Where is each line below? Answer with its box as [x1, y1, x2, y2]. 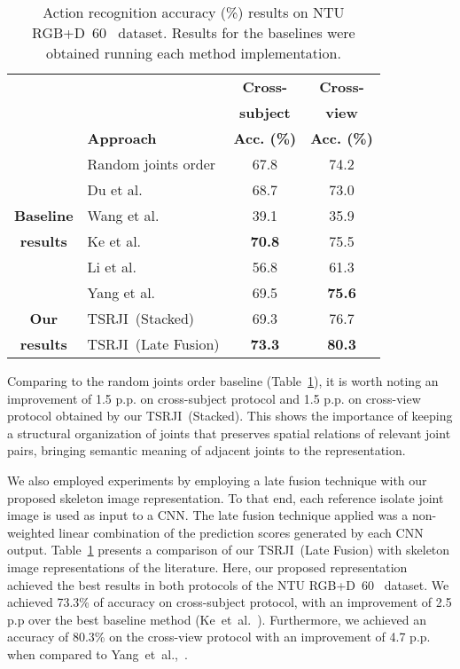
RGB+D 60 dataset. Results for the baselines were [32, 22, 355, 43]
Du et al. [87, 179, 143, 200]
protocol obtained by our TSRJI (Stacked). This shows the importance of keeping [7, 406, 453, 425]
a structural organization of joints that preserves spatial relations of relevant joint [7, 423, 451, 442]
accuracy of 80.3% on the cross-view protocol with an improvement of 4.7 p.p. [7, 627, 431, 646]
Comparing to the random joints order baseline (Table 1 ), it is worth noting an [7, 372, 439, 390]
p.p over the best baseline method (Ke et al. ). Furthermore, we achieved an [7, 610, 427, 628]
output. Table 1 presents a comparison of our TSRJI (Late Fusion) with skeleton [7, 540, 450, 559]
